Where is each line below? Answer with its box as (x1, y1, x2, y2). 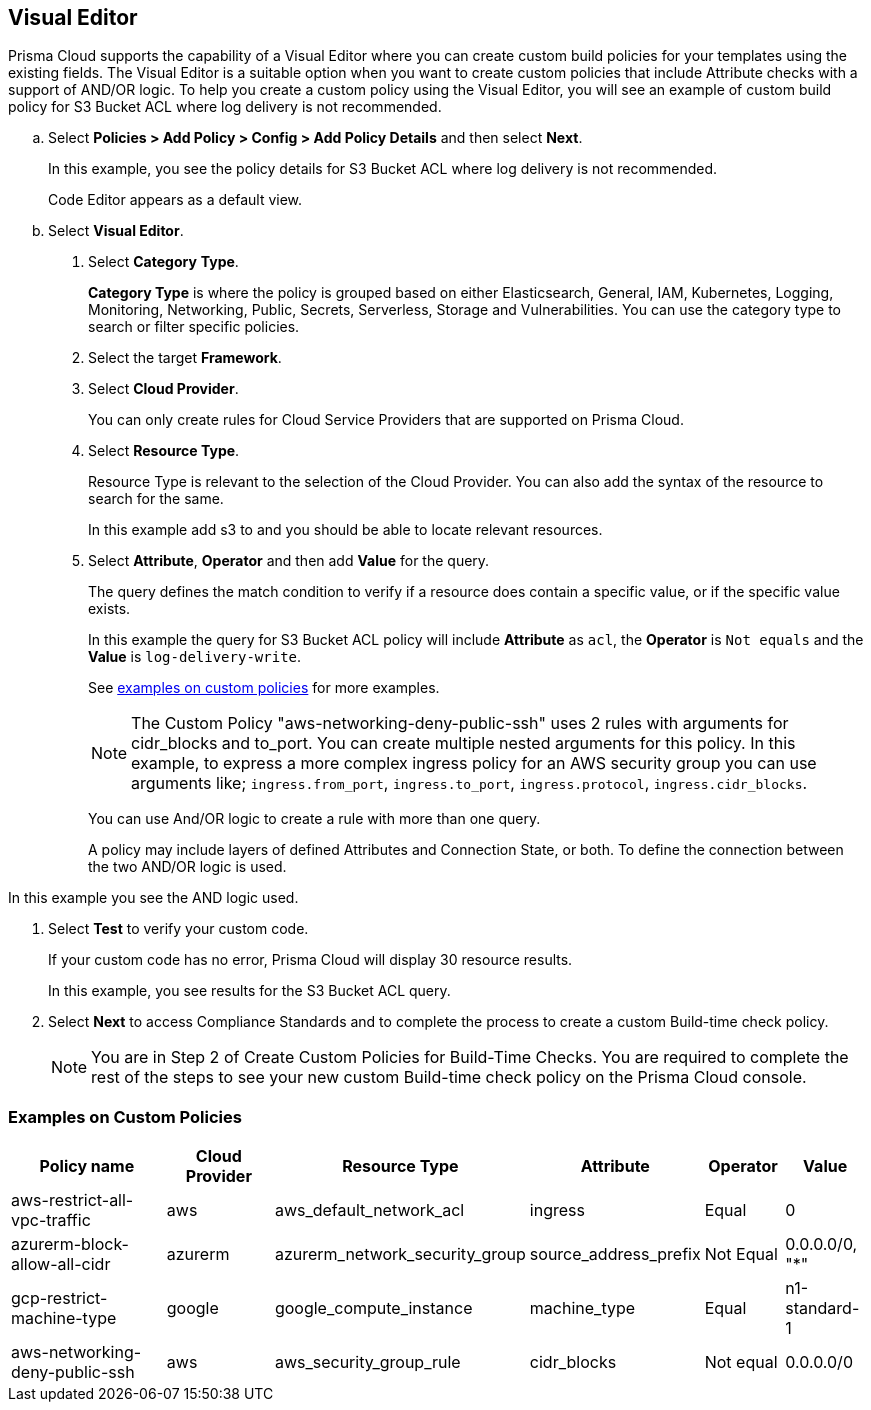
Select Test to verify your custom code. (48, 920, 309, 938)
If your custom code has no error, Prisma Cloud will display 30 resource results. (48, 951, 573, 969)
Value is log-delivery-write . (88, 648, 302, 666)
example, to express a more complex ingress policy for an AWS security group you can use (131, 753, 817, 774)
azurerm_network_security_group (274, 1244, 526, 1265)
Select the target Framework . (88, 349, 282, 367)
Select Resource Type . (88, 442, 240, 460)
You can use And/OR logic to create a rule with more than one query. (88, 810, 541, 828)
